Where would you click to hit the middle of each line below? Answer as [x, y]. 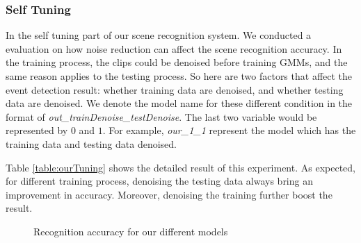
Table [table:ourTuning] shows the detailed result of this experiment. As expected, [180, 167]
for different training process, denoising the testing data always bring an [159, 181]
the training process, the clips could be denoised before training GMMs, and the [177, 62]
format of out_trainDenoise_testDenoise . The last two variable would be [161, 116]
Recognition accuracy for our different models [131, 231]
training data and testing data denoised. [91, 143]
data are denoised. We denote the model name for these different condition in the [179, 103]
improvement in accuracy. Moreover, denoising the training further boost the [169, 194]
